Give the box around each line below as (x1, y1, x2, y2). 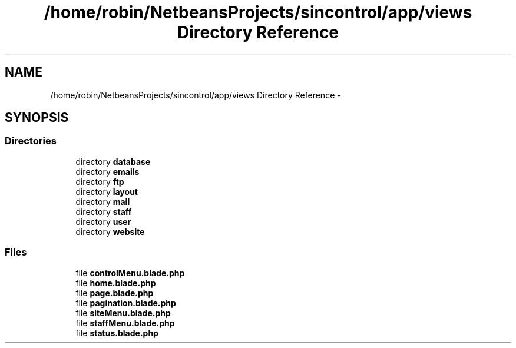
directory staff (75, 206, 132, 217)
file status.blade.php (75, 327, 158, 338)
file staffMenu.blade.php (75, 317, 175, 328)
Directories (5, 135, 57, 147)
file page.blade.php (75, 287, 154, 298)
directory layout (75, 186, 138, 197)
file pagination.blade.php (75, 297, 176, 308)
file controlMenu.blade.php (75, 267, 185, 278)
